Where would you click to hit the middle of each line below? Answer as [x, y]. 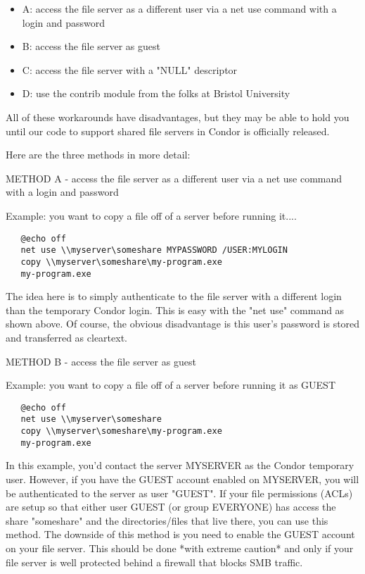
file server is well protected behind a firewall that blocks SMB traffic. [154, 562]
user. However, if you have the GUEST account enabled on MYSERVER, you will [182, 479]
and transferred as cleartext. [66, 337]
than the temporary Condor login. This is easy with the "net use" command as [175, 310]
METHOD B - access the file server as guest [101, 361]
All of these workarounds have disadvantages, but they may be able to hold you [178, 117]
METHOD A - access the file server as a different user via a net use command [174, 178]
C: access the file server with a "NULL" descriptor [130, 69]
